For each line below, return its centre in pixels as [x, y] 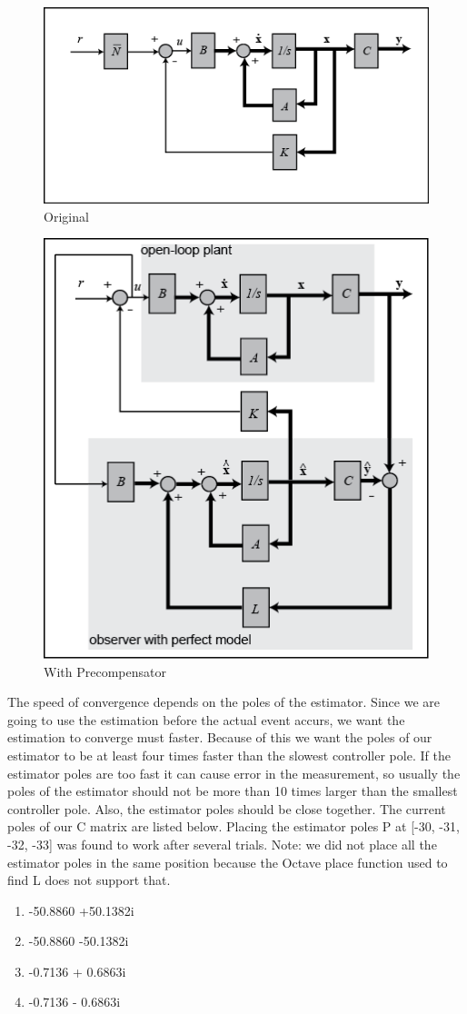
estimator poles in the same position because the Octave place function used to [228, 862]
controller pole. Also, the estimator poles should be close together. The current [227, 808]
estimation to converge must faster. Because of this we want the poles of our [220, 737]
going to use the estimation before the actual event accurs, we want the [206, 719]
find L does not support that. [89, 880]
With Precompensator [105, 671]
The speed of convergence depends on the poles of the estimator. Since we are [224, 702]
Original [66, 216]
